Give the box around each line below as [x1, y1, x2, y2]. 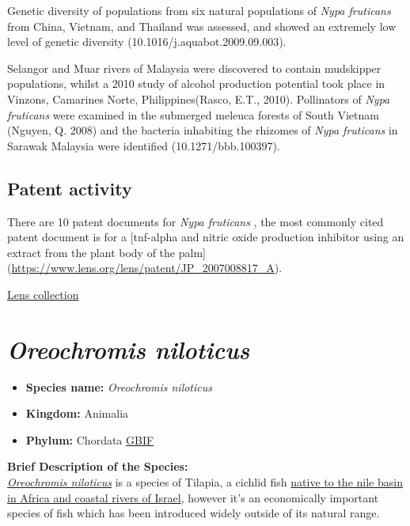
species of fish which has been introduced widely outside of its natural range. [7, 505, 380, 521]
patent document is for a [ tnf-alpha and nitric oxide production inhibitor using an [7, 229, 404, 245]
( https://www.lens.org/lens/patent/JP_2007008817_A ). [7, 259, 283, 276]
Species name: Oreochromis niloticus [25, 378, 212, 395]
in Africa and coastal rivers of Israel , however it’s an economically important [7, 489, 379, 505]
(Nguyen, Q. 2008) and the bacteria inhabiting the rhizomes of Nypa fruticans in [7, 122, 398, 138]
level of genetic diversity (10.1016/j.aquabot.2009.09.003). [7, 33, 287, 50]
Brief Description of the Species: [7, 458, 188, 475]
